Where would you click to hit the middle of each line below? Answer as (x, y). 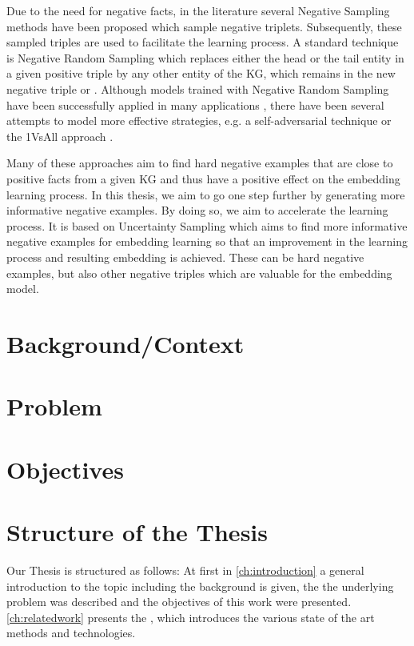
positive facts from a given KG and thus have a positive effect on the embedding (203, 178)
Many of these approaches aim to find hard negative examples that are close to (200, 163)
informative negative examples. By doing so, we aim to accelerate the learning (197, 210)
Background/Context (125, 343)
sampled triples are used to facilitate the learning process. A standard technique (203, 42)
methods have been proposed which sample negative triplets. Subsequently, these (204, 26)
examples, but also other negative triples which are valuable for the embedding (199, 273)
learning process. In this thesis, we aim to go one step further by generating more (206, 194)
